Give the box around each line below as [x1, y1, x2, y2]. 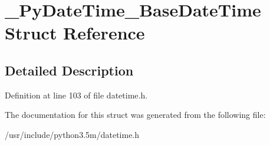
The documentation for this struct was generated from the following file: [5, 108, 266, 121]
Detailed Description [5, 61, 134, 79]
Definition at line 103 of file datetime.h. [5, 88, 148, 101]
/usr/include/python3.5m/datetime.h [5, 128, 140, 140]
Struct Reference [5, 21, 145, 45]
